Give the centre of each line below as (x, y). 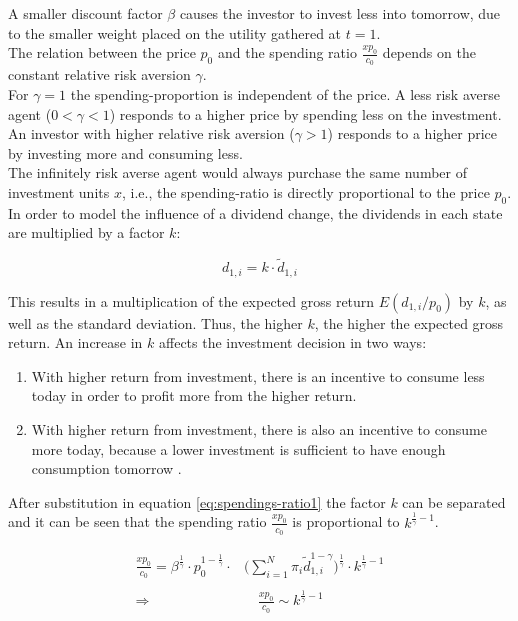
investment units (59, 191)
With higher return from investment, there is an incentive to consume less (258, 375)
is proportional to (346, 521)
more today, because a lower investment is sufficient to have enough (238, 448)
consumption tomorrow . (106, 468)
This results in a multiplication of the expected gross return (191, 300)
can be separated (454, 501)
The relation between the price (102, 52)
